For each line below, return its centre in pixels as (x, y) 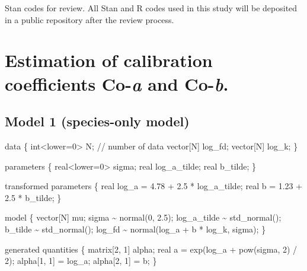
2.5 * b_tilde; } (33, 197)
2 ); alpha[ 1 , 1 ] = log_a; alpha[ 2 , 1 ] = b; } (81, 261)
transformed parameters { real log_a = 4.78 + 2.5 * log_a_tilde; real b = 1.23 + (154, 186)
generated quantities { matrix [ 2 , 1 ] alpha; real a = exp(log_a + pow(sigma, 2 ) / (151, 249)
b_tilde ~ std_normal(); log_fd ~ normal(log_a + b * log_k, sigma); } (135, 229)
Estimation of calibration (109, 60)
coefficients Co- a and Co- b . (117, 84)
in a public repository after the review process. (89, 19)
